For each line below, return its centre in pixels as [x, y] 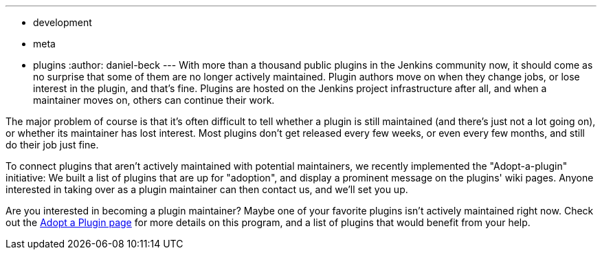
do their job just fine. [52, 145]
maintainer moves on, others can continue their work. [154, 100]
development [63, 22]
